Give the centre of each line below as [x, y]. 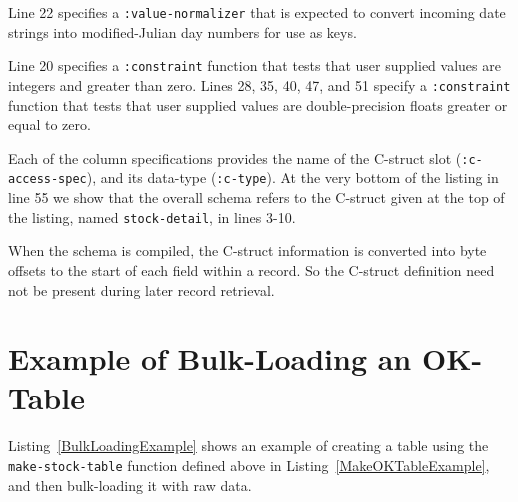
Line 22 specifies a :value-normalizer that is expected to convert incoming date [257, 12]
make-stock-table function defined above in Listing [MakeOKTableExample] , [249, 465]
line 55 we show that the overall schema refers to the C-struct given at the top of [256, 197]
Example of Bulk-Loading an [210, 358]
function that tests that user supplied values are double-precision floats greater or [258, 104]
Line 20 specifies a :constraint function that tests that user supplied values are [254, 65]
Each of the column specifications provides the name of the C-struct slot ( [235, 157]
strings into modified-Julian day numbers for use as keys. [182, 31]
